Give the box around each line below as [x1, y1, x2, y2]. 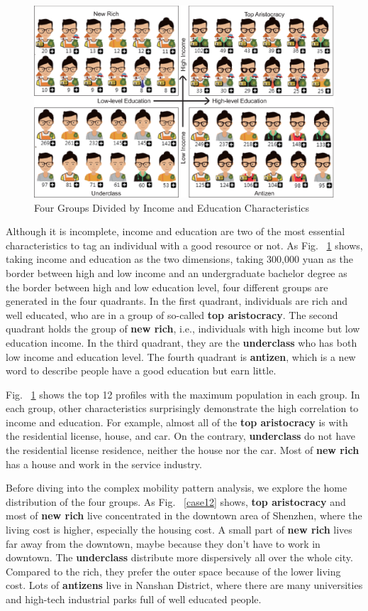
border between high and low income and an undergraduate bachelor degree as [6, 265, 347, 280]
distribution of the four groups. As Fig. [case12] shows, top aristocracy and [6, 494, 346, 509]
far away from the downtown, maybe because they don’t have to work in [6, 536, 320, 551]
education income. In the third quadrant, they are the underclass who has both [6, 335, 357, 350]
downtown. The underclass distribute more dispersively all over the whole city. [6, 550, 353, 565]
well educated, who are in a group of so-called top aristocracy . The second [6, 307, 338, 322]
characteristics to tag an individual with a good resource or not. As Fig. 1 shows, [6, 237, 363, 252]
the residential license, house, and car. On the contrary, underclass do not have [6, 428, 356, 443]
